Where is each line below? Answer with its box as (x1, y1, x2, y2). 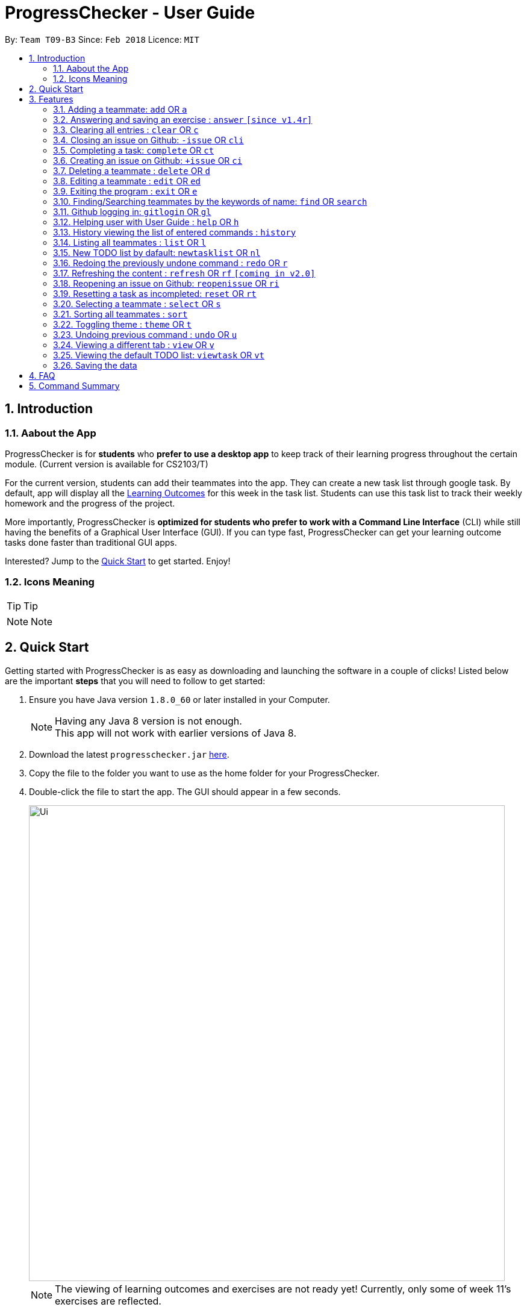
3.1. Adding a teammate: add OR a (53, 104, 187, 114)
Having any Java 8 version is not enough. (55, 714, 242, 727)
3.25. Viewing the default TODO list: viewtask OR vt (53, 349, 264, 360)
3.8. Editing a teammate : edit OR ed (53, 175, 201, 186)
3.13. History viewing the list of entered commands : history (53, 226, 296, 237)
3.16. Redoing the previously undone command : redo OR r (53, 257, 288, 268)
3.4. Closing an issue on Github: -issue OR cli (53, 134, 244, 145)
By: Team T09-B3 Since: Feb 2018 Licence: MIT (5, 34, 199, 45)
